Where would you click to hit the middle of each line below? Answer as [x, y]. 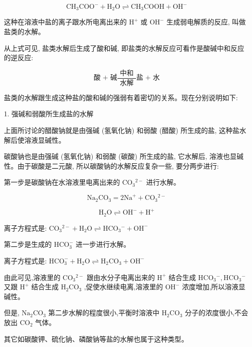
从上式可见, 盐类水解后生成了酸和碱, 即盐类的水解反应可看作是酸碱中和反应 [124, 48]
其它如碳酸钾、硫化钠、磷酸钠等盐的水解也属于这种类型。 [96, 338]
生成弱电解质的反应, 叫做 [206, 22]
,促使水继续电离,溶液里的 [124, 287]
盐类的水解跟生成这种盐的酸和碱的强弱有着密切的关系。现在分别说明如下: [121, 97]
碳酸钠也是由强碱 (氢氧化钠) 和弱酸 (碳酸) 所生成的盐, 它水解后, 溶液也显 [120, 156]
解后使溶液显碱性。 [35, 140]
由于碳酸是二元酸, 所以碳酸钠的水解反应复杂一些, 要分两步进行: [118, 165]
